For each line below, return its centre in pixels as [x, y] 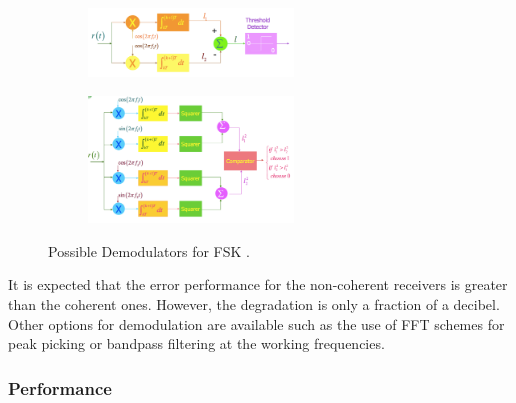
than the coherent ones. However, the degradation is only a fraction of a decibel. [254, 304]
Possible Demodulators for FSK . [149, 250]
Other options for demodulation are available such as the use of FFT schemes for [256, 323]
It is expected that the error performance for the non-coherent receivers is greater [258, 284]
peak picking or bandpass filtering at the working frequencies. [196, 343]
